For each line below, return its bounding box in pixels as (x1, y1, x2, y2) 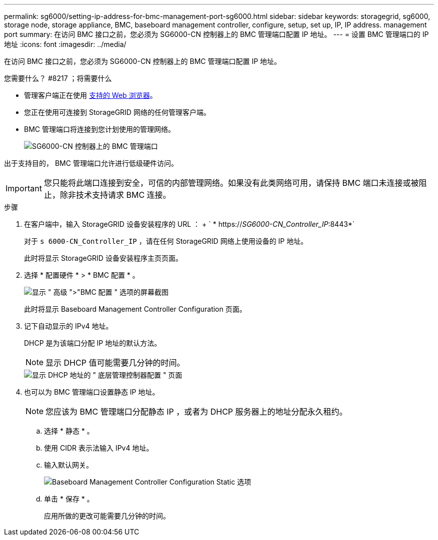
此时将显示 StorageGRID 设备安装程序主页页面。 (24, 254, 182, 262)
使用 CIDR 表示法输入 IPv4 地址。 (44, 444, 153, 452)
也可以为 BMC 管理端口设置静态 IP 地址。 (24, 388, 159, 396)
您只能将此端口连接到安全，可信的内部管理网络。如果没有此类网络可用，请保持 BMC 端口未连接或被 (43, 178, 419, 188)
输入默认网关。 (44, 461, 93, 469)
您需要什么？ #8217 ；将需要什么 (4, 74, 112, 82)
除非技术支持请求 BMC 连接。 (59, 190, 171, 200)
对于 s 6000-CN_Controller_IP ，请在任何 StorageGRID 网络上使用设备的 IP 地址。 (24, 237, 308, 245)
